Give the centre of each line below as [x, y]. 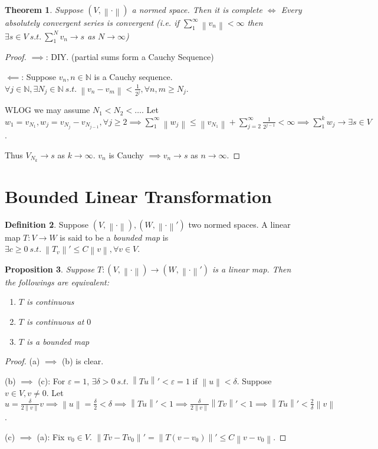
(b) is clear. [83, 361]
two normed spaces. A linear [239, 224]
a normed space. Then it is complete [197, 9]
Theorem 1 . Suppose [44, 9]
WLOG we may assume [47, 110]
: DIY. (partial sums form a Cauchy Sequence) [130, 57]
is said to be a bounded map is [114, 237]
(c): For [52, 380]
